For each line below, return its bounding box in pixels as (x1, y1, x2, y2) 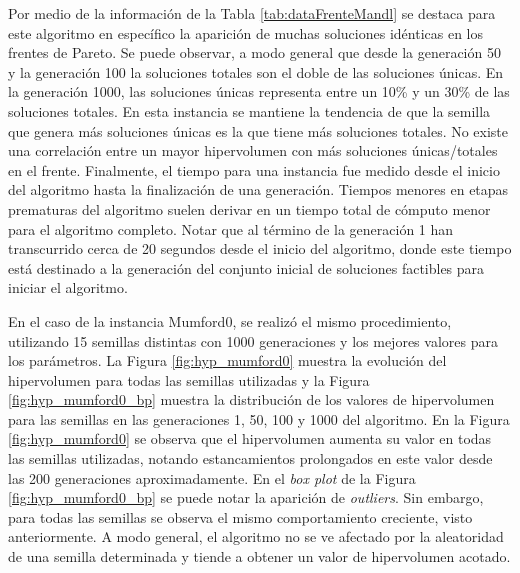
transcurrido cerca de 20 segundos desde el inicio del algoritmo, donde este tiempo (8, 238, 512, 259)
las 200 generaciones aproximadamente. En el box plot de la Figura (8, 467, 416, 488)
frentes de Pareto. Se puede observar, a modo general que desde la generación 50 (8, 42, 501, 63)
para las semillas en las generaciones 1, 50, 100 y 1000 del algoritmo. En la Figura (8, 408, 510, 429)
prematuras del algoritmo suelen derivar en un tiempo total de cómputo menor (8, 198, 491, 219)
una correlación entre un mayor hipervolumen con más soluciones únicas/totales (8, 140, 498, 161)
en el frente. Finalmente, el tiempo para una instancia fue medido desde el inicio (8, 159, 500, 180)
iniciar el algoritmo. (8, 277, 128, 298)
